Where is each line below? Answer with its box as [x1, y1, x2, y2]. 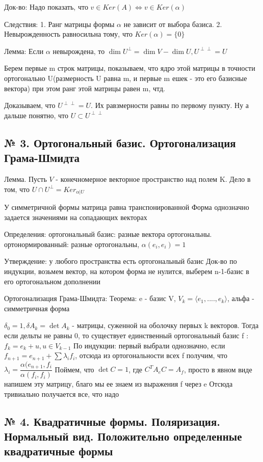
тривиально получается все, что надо [4, 388, 119, 399]
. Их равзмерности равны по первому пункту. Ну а [91, 100, 249, 111]
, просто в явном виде [183, 364, 252, 374]
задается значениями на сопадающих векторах [4, 211, 147, 222]
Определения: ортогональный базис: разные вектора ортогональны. [4, 229, 212, 239]
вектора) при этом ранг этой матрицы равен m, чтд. [4, 83, 165, 93]
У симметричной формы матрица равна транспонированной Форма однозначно [4, 201, 249, 212]
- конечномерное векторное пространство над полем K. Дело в [56, 173, 251, 184]
